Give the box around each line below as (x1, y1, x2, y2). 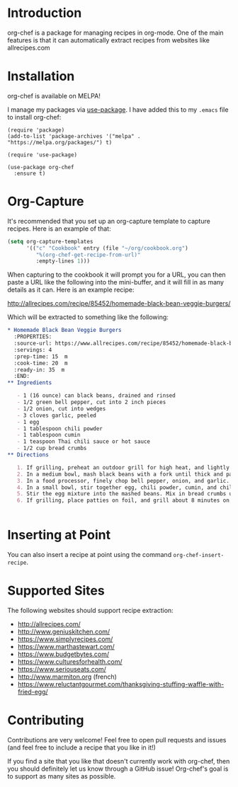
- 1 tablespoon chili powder (16, 425, 103, 432)
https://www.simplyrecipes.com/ (17, 635, 113, 643)
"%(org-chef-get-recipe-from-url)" (35, 251, 141, 258)
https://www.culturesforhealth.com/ (17, 657, 123, 666)
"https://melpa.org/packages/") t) (7, 139, 113, 146)
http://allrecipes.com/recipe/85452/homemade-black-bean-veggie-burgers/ (7, 299, 231, 308)
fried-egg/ (17, 688, 48, 696)
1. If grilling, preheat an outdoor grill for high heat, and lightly (16, 464, 230, 471)
